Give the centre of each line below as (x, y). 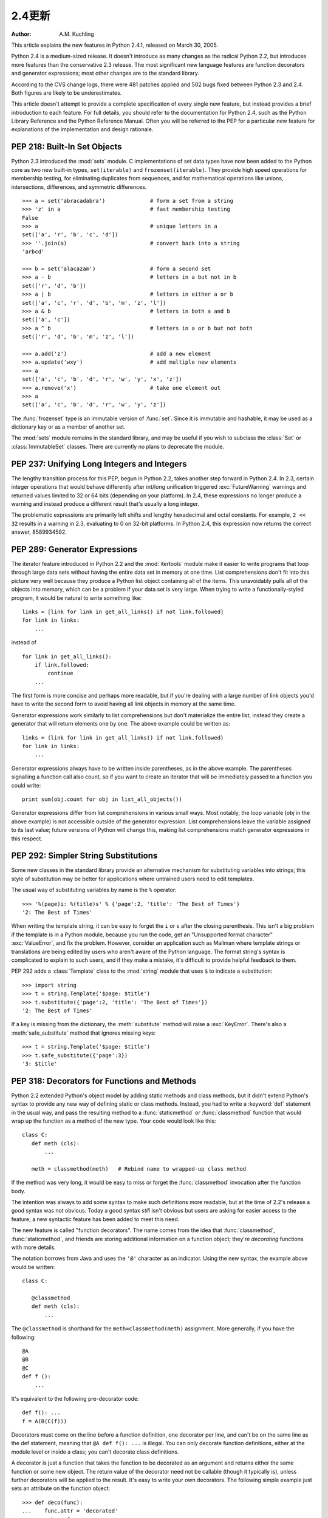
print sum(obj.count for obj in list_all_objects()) (102, 799)
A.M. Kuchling (77, 34)
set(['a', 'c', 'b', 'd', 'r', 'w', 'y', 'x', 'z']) (102, 379)
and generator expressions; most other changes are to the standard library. (105, 73)
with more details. (33, 1247)
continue (60, 673)
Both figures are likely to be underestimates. (67, 93)
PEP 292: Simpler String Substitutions (84, 856)
